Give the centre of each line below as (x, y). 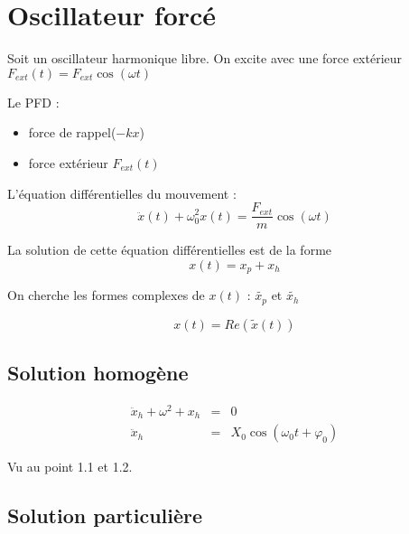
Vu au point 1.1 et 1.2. (70, 467)
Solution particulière (105, 515)
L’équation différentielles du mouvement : (122, 193)
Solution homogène (98, 373)
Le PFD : (33, 102)
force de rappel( (72, 132)
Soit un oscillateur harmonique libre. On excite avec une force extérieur (205, 58)
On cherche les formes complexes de (106, 295)
